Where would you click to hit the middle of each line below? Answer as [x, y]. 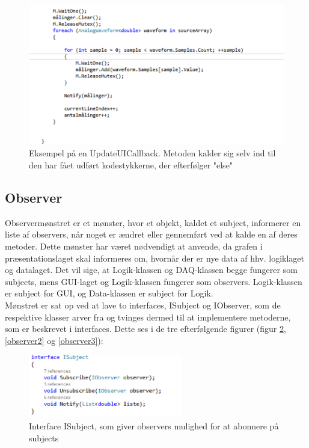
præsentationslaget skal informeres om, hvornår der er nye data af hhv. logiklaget [154, 258]
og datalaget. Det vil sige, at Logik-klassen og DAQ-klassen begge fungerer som [151, 270]
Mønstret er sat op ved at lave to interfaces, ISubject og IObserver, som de [143, 305]
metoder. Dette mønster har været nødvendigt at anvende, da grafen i [134, 246]
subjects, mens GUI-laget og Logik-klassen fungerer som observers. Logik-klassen [154, 281]
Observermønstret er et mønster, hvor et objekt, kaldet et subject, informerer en [153, 222]
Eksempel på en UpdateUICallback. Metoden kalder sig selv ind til [152, 153]
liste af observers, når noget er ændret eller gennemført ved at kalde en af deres [151, 234]
